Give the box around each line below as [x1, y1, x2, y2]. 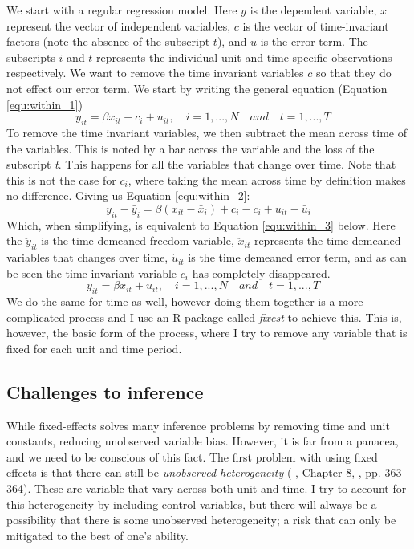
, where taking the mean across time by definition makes [128, 171, 406, 188]
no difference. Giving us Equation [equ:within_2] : [6, 187, 250, 204]
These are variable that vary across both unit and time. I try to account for [34, 480, 407, 497]
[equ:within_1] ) [6, 96, 83, 112]
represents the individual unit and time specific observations [96, 48, 392, 65]
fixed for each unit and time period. [6, 340, 182, 356]
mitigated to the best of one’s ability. [6, 527, 189, 543]
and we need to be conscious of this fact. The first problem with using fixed [6, 448, 378, 465]
